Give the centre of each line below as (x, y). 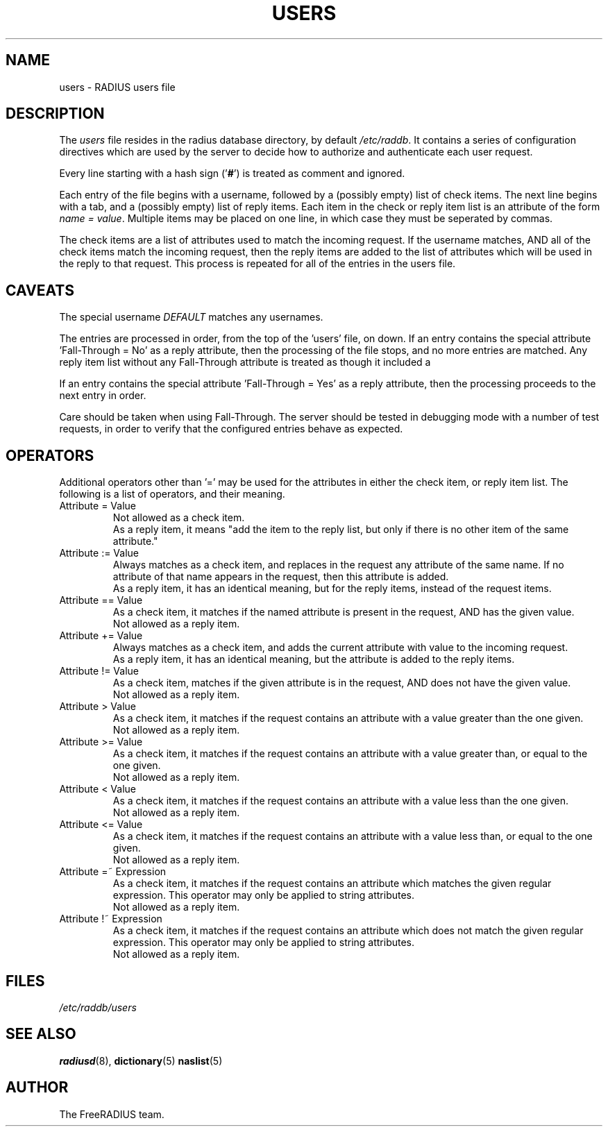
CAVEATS (40, 290)
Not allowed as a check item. (179, 518)
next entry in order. (103, 396)
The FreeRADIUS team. (112, 1114)
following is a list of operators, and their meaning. (172, 494)
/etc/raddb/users (98, 1007)
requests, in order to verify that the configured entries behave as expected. (231, 429)
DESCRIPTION (55, 114)
